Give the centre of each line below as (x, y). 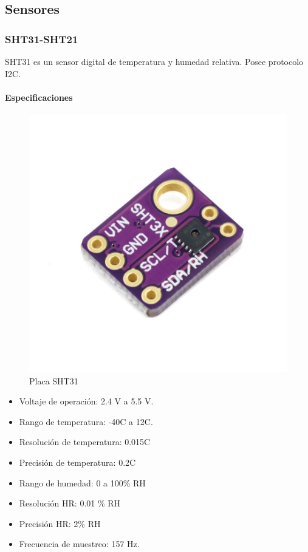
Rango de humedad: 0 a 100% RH (82, 482)
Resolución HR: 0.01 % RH (70, 503)
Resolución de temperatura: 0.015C (85, 442)
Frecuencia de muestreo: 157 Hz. (79, 544)
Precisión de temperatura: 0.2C (77, 462)
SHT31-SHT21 (42, 39)
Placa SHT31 (54, 380)
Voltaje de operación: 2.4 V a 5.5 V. (86, 401)
